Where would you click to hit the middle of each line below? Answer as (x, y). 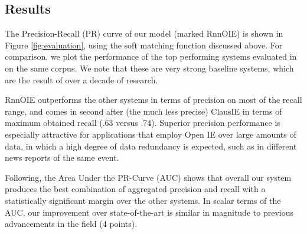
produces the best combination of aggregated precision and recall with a (135, 189)
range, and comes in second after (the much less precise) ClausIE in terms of (143, 111)
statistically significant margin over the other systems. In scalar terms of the (143, 200)
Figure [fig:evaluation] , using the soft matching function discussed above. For (144, 45)
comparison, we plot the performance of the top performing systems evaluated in (151, 56)
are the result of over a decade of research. (81, 79)
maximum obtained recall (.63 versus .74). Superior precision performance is (143, 123)
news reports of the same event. (62, 157)
